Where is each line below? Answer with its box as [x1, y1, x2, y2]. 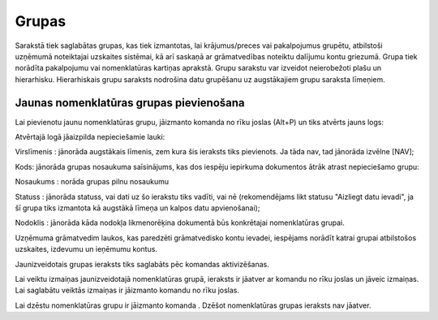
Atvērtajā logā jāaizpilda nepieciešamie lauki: [15, 132, 165, 142]
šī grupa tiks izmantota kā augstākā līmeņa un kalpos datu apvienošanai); [15, 203, 260, 213]
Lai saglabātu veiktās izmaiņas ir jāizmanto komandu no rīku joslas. [15, 285, 239, 296]
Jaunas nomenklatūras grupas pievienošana [15, 96, 245, 110]
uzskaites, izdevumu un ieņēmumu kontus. [15, 244, 158, 254]
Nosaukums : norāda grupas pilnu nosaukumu [15, 177, 170, 187]
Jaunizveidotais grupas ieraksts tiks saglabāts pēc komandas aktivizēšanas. [15, 259, 269, 269]
